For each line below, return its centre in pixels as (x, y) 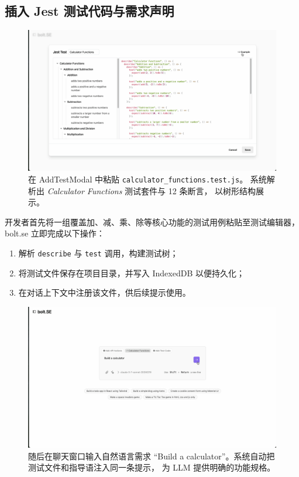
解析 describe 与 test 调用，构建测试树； (98, 253)
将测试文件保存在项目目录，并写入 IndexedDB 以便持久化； (131, 273)
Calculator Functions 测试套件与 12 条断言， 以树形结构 (152, 190)
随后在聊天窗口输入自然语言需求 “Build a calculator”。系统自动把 (152, 456)
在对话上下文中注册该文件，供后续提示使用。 (104, 292)
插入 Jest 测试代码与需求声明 (90, 11)
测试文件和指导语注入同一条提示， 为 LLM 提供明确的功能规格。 (152, 467)
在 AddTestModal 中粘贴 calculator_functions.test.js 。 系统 (147, 179)
